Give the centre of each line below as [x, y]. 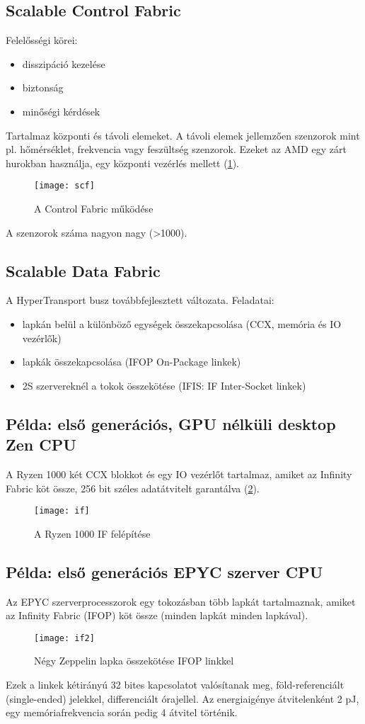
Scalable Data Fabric [83, 270]
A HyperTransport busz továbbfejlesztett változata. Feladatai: [140, 300]
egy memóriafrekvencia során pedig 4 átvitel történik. [122, 712]
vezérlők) [42, 338]
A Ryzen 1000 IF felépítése [92, 533]
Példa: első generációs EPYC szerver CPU [164, 571]
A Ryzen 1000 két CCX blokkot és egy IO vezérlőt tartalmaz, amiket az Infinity [179, 474]
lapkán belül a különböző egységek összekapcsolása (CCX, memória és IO [182, 324]
